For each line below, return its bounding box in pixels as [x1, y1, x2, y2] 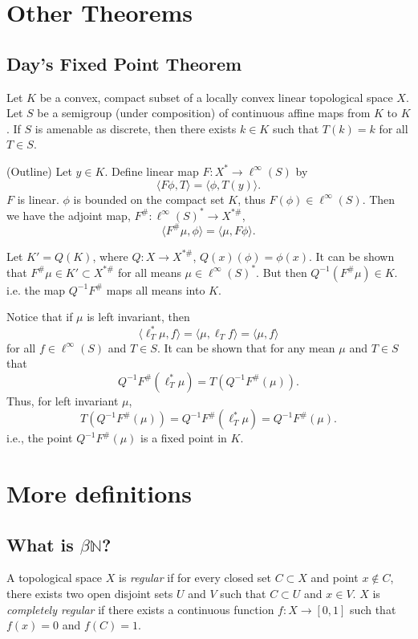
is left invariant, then [87, 308, 190, 325]
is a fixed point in [140, 429, 227, 446]
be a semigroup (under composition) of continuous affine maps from [37, 104, 371, 121]
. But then [256, 263, 307, 280]
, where [92, 247, 128, 264]
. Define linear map [104, 162, 199, 179]
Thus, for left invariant [6, 392, 119, 409]
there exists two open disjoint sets [6, 585, 173, 602]
